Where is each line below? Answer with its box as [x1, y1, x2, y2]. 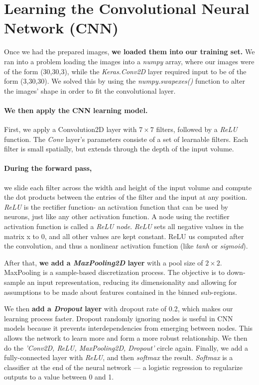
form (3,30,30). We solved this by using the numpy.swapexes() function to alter [4, 76, 245, 86]
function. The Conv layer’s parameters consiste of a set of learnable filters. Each [4, 133, 249, 144]
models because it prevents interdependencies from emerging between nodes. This [4, 323, 253, 333]
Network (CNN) [4, 17, 119, 38]
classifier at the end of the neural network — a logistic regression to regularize [4, 362, 243, 372]
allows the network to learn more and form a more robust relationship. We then [4, 332, 248, 343]
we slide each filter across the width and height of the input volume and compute [4, 182, 252, 192]
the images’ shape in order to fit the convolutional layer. [4, 85, 176, 96]
